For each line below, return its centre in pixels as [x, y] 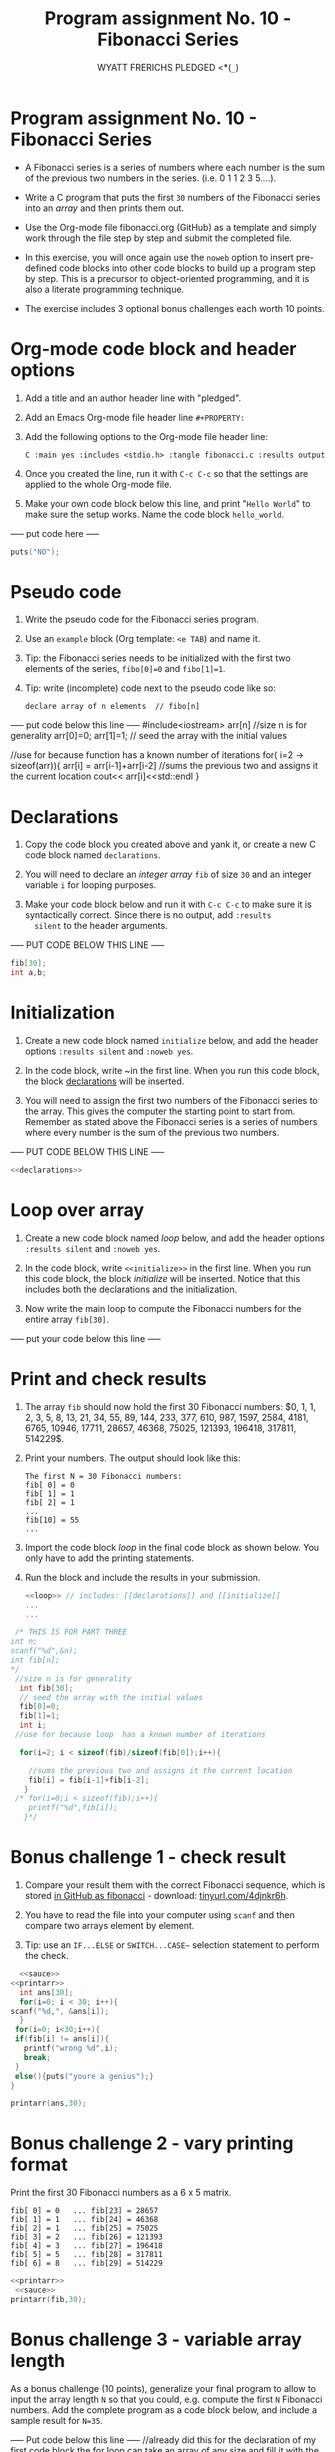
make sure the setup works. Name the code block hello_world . [154, 514]
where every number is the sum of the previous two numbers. [152, 1133]
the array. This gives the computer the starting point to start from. [160, 1111]
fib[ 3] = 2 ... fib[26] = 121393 [86, 2237]
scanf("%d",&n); [44, 1651]
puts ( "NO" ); [35, 552]
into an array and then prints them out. [104, 208]
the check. [46, 1955]
